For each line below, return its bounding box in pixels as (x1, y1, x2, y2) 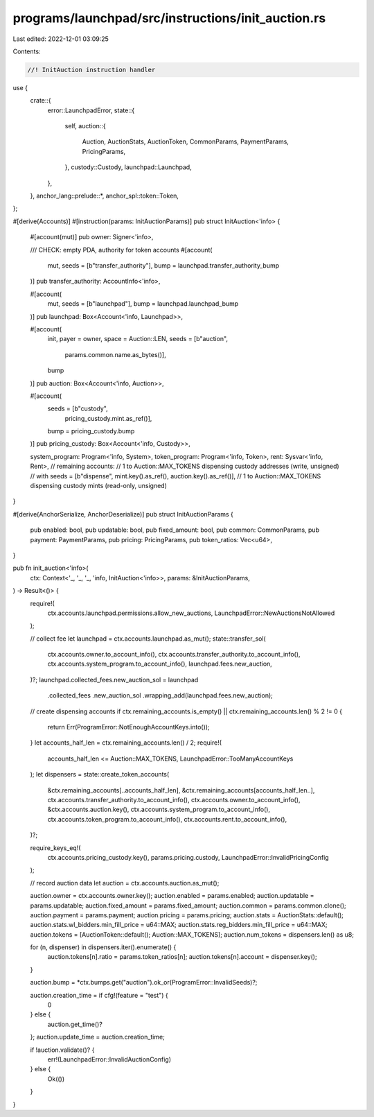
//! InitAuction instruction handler (27, 66, 156, 73)
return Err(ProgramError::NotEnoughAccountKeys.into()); (47, 723, 211, 731)
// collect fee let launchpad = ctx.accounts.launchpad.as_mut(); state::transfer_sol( (30, 634, 266, 643)
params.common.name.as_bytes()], (64, 350, 166, 358)
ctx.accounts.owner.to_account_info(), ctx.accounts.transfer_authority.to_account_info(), (47, 650, 301, 659)
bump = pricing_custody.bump (47, 427, 135, 435)
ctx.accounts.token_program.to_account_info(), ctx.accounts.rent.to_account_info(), (47, 815, 287, 823)
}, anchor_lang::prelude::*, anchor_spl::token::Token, (30, 191, 179, 200)
